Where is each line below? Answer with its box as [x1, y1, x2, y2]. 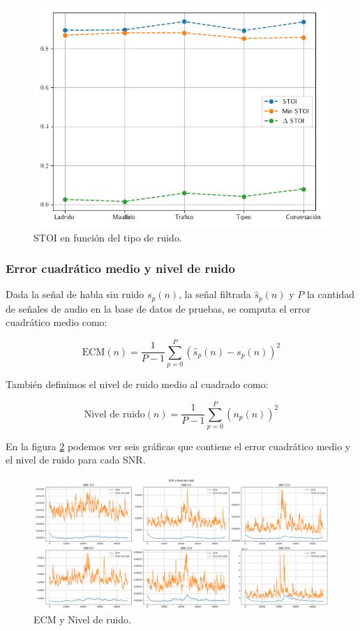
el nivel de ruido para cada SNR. [6, 452, 146, 467]
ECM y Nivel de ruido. [33, 612, 131, 627]
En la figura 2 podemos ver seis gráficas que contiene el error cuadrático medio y [6, 438, 351, 453]
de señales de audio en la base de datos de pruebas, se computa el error [6, 301, 310, 315]
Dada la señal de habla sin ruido [6, 287, 144, 302]
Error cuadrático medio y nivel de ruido [6, 260, 235, 277]
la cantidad [306, 287, 355, 302]
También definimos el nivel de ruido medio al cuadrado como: [6, 377, 269, 392]
